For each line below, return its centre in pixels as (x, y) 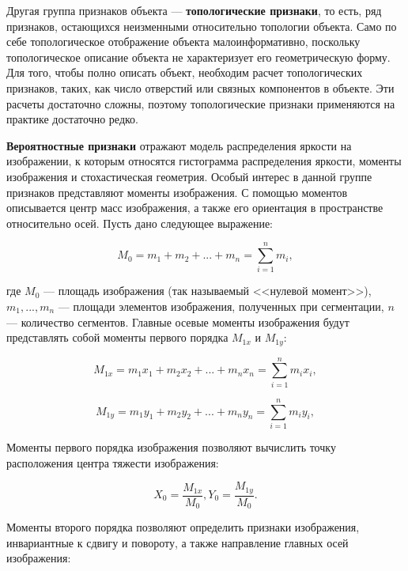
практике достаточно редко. (72, 119)
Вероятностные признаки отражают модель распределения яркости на (179, 145)
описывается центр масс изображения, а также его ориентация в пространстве (195, 208)
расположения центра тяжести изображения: (113, 462)
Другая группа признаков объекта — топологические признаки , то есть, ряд (194, 10)
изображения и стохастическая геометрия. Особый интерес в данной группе (189, 176)
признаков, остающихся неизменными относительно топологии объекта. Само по (202, 26)
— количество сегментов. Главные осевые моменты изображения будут (178, 321)
